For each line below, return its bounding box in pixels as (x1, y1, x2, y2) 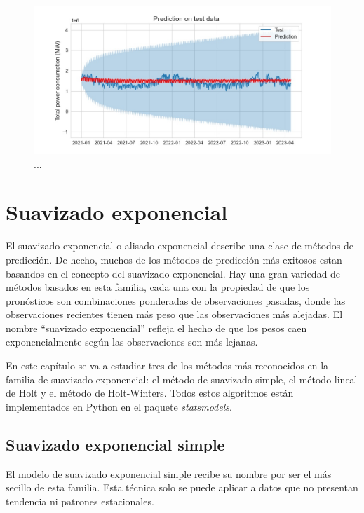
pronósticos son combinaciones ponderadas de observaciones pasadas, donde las (6, 293, 346, 308)
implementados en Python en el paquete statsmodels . (6, 399, 232, 413)
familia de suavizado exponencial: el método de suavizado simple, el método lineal (6, 371, 358, 386)
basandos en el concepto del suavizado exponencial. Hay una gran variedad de (6, 266, 341, 280)
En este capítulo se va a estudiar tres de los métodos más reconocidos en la (6, 358, 329, 373)
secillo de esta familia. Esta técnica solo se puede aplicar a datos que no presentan (6, 480, 358, 495)
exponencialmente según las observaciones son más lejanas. (6, 334, 258, 349)
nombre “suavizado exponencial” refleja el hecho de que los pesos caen (6, 320, 307, 335)
